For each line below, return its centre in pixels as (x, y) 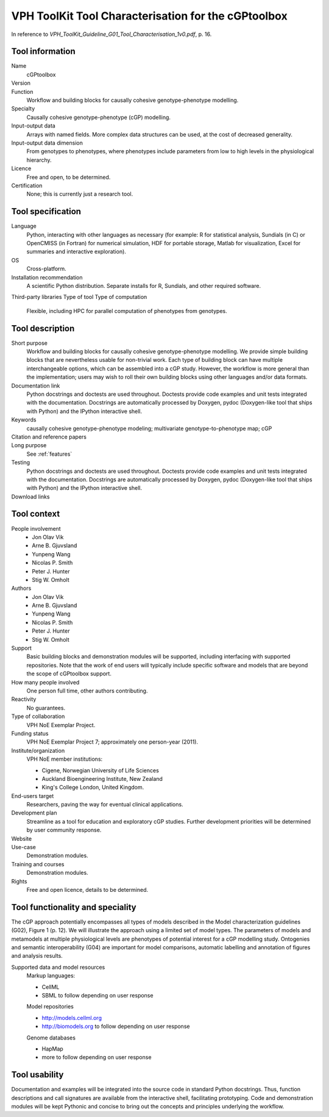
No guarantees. (46, 708)
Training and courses (38, 864)
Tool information (43, 52)
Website (22, 838)
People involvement (36, 528)
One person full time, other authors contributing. (87, 691)
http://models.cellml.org (72, 1018)
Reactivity (24, 699)
